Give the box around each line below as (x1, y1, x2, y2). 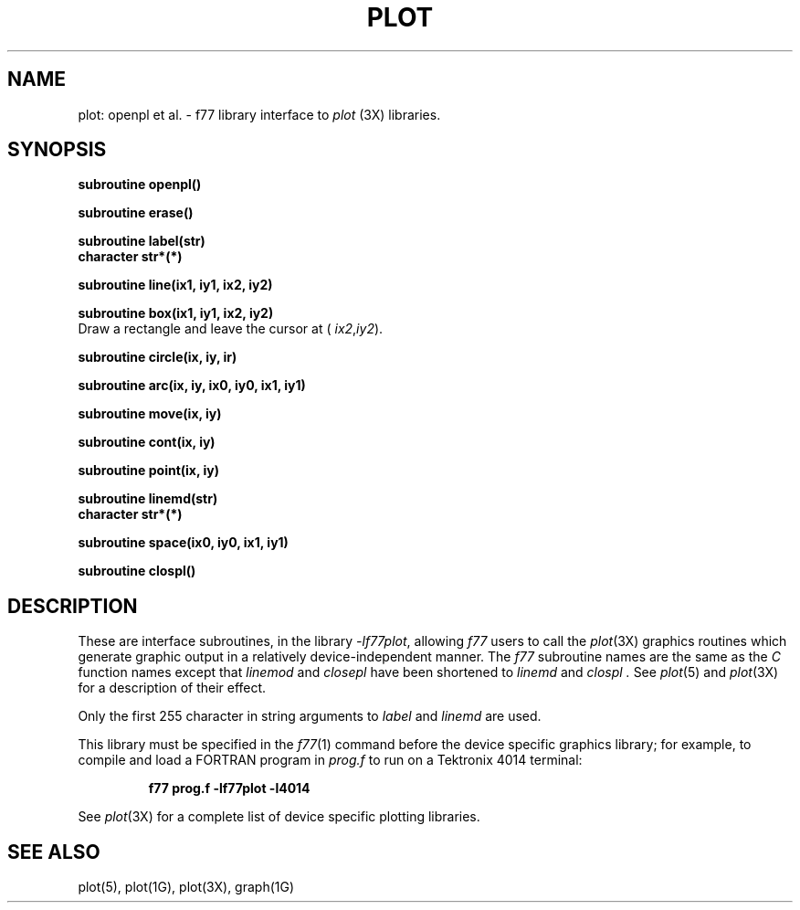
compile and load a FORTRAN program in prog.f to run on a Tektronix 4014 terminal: (78, 752, 583, 768)
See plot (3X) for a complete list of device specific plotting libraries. (78, 809, 480, 825)
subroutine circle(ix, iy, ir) (78, 349, 237, 365)
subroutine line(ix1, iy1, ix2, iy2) (78, 277, 273, 293)
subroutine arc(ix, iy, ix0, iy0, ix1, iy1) (78, 377, 306, 394)
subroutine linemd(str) (78, 491, 218, 507)
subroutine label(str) (78, 233, 205, 249)
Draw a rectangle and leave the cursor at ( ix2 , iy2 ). (78, 321, 384, 337)
